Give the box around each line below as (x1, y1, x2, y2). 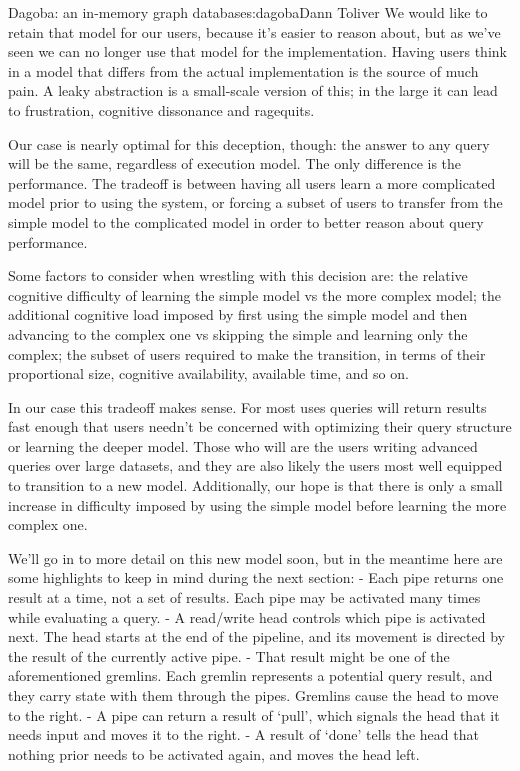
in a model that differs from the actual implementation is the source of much (8, 60, 479, 81)
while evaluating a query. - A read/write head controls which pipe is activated (8, 606, 486, 627)
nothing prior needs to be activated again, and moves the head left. (8, 743, 420, 764)
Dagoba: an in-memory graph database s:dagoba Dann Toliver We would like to (8, 2, 488, 22)
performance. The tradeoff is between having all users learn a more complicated (8, 172, 496, 193)
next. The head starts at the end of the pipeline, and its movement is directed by (8, 626, 505, 647)
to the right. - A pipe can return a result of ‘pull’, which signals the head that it (8, 704, 500, 725)
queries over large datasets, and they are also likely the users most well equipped (8, 455, 503, 476)
